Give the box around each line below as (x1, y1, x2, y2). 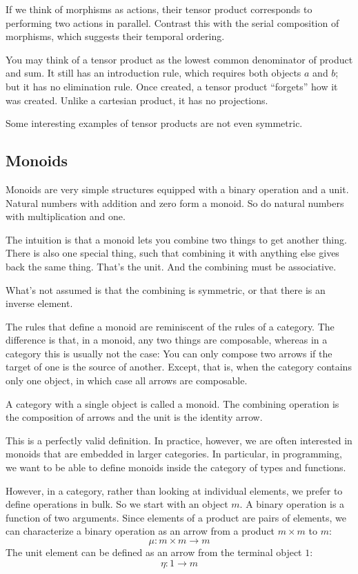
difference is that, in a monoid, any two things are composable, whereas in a (6, 333, 328, 347)
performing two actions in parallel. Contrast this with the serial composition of (6, 15, 339, 30)
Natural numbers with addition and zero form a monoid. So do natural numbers (6, 195, 344, 210)
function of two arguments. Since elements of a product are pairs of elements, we (6, 510, 346, 524)
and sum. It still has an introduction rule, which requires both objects (6, 66, 301, 80)
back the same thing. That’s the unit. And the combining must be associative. (6, 259, 337, 273)
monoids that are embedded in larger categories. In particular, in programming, (6, 446, 342, 461)
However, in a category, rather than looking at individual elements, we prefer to (6, 483, 343, 497)
